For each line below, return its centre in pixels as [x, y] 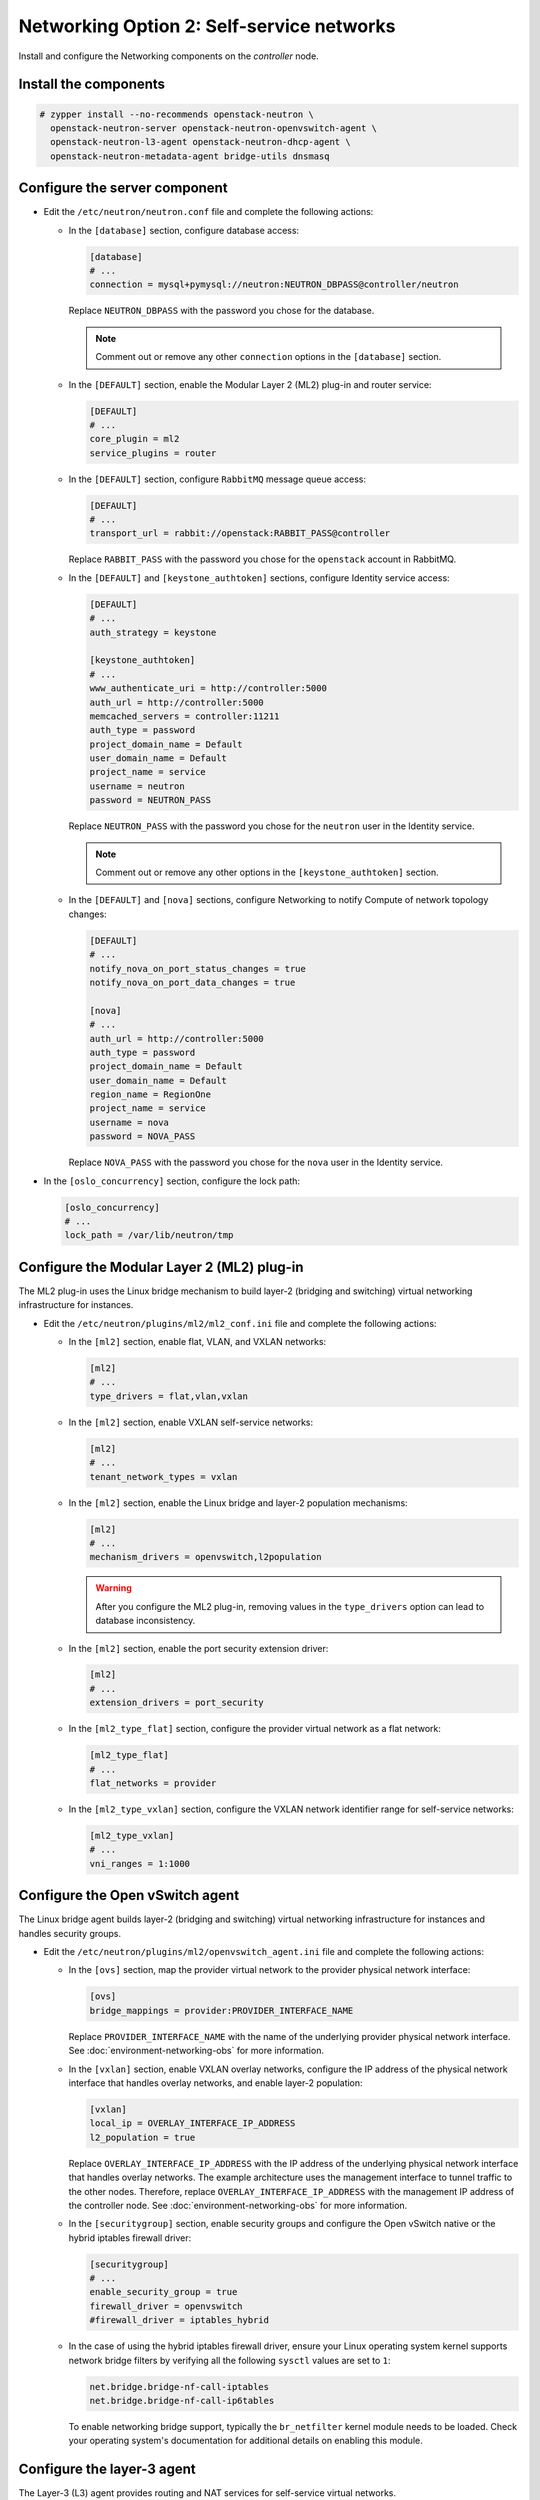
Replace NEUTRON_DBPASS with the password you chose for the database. [221, 311]
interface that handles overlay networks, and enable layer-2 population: [216, 2082]
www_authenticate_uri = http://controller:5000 [208, 688]
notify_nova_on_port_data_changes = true [192, 982]
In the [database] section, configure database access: [184, 230]
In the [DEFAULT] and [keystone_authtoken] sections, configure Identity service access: [259, 577]
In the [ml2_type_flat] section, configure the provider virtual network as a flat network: [255, 1729]
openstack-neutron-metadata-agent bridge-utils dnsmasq [190, 156]
